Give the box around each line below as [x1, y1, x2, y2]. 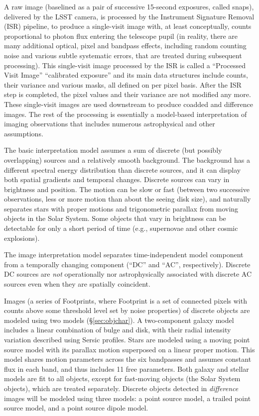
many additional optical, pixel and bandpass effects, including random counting [4, 40, 247, 51]
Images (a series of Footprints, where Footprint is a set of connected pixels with [4, 295, 247, 306]
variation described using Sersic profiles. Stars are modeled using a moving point [4, 334, 250, 344]
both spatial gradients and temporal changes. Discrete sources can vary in [4, 174, 230, 185]
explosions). [4, 232, 40, 243]
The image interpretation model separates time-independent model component [4, 249, 244, 260]
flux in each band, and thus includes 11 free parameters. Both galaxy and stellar [4, 363, 249, 374]
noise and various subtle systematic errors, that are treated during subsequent [4, 50, 242, 60]
